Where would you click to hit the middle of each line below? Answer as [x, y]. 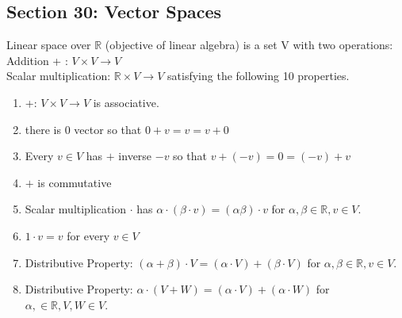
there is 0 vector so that [83, 129]
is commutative [75, 182]
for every [88, 235]
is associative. [126, 102]
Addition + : [37, 60]
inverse [135, 156]
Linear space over [49, 45]
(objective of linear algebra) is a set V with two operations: [249, 45]
